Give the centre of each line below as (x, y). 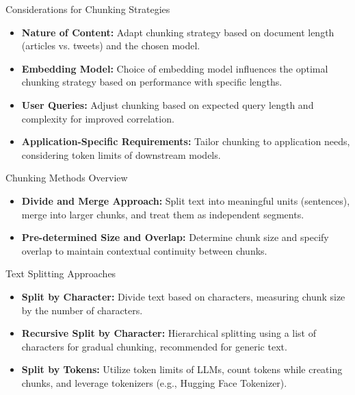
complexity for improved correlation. (98, 118)
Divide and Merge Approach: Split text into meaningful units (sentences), (186, 200)
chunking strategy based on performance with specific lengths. (152, 82)
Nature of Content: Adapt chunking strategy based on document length (178, 32)
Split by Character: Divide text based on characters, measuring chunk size (183, 296)
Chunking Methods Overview (67, 178)
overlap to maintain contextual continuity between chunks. (144, 250)
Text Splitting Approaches (61, 273)
